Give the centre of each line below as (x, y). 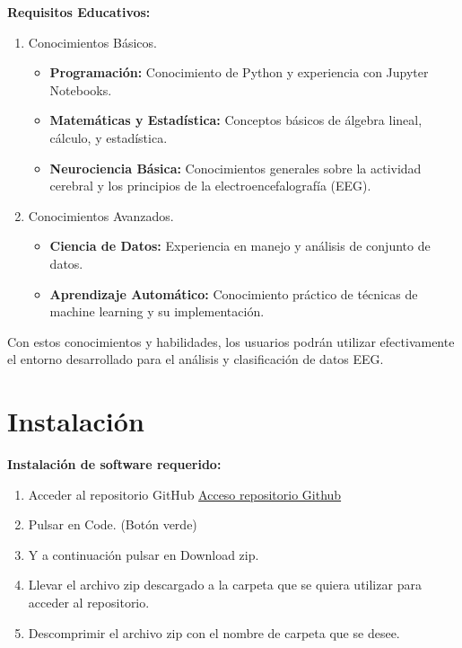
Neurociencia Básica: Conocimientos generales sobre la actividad (235, 168)
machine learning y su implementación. (157, 311)
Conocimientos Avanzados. (101, 215)
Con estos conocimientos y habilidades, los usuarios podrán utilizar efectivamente (231, 341)
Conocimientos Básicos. (92, 42)
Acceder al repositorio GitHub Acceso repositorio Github (185, 494)
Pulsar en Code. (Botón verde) (113, 524)
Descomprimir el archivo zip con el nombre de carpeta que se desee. (214, 632)
